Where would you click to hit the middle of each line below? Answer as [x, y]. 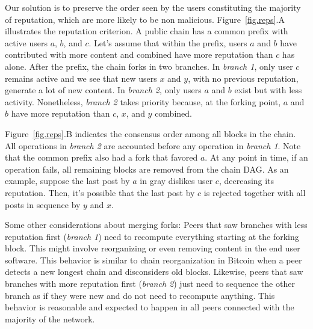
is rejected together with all [255, 192]
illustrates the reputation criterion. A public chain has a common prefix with [147, 31]
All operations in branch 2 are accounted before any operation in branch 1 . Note [153, 145]
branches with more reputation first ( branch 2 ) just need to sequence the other [150, 284]
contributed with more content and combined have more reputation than [139, 54]
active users [26, 42]
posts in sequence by [43, 204]
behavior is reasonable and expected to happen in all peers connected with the [150, 307]
